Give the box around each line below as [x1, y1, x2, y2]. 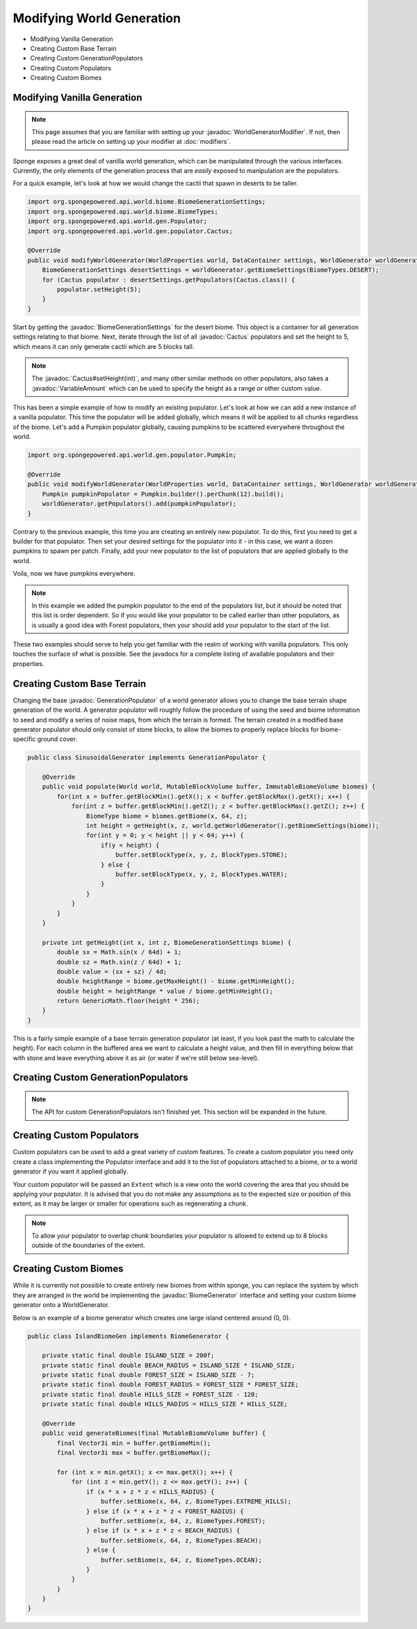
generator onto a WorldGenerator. [13, 1301, 110, 1309]
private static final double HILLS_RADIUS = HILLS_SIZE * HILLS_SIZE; [42, 1400, 288, 1408]
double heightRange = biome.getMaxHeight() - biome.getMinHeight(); [56, 978, 295, 985]
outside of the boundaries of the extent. [31, 1241, 146, 1249]
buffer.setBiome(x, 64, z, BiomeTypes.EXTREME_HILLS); [101, 1498, 292, 1505]
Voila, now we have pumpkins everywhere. [13, 569, 136, 578]
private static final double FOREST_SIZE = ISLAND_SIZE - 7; [42, 1371, 255, 1379]
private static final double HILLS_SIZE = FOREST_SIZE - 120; [42, 1391, 259, 1398]
